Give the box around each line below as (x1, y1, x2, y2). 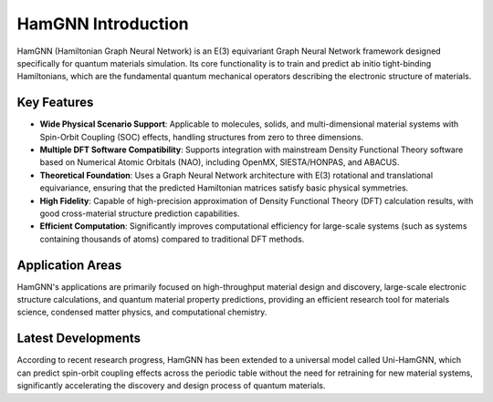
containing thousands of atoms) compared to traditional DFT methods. (39, 233, 305, 244)
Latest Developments (16, 331, 142, 346)
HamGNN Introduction (16, 14, 189, 34)
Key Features (16, 95, 94, 110)
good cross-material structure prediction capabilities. (39, 208, 240, 219)
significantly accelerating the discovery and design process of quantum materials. (16, 380, 326, 391)
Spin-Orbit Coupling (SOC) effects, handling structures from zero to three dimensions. (39, 131, 364, 142)
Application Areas (16, 257, 122, 273)
